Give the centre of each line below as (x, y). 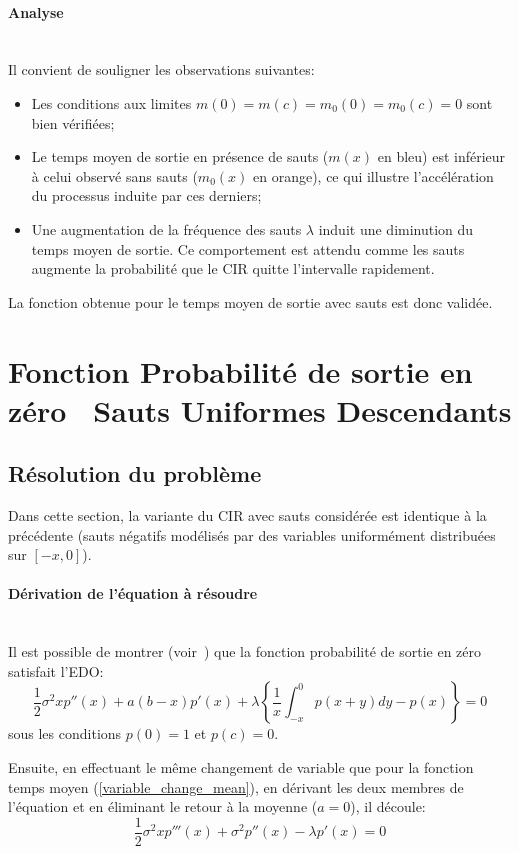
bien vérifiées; (73, 122)
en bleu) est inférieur (441, 156)
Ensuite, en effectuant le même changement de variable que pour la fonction (241, 767)
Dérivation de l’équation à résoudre (133, 593)
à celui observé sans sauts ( (114, 175)
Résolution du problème (135, 473)
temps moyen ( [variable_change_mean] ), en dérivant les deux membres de (236, 786)
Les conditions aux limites (111, 102)
